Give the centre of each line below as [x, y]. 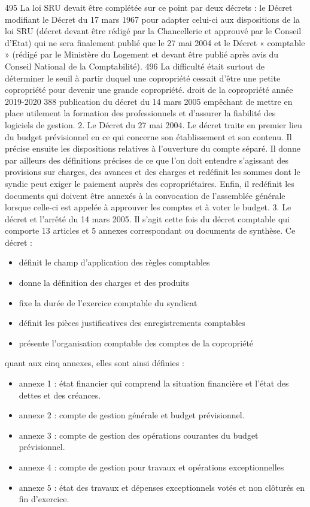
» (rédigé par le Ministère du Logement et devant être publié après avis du [142, 54]
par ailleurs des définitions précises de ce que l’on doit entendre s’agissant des [147, 160]
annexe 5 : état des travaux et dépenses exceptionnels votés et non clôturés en [162, 487]
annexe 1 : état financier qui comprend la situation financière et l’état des [154, 383]
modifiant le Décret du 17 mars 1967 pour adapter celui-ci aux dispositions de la [152, 19]
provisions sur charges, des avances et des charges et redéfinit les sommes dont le [153, 172]
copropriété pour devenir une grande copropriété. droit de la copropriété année [149, 90]
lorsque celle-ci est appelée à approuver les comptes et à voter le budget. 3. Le [148, 207]
